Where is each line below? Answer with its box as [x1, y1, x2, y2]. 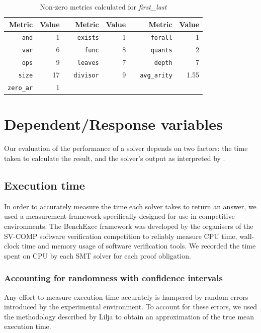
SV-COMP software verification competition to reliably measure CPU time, [4, 230, 237, 241]
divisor [73, 72, 99, 79]
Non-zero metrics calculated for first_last [40, 2, 167, 12]
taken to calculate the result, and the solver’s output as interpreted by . [4, 152, 225, 163]
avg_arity [140, 72, 172, 79]
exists [77, 34, 99, 42]
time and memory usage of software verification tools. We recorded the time [22, 240, 256, 251]
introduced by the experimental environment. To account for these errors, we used [4, 301, 257, 312]
